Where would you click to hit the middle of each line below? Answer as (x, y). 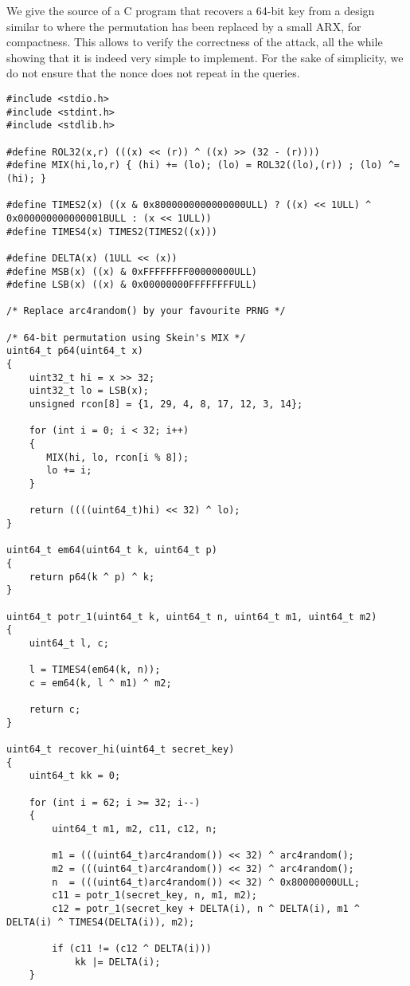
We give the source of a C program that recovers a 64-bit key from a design (191, 10)
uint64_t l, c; (69, 643)
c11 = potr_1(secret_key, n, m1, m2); (154, 896)
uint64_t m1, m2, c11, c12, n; (135, 829)
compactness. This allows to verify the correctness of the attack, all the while (195, 42)
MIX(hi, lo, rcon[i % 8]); (118, 457)
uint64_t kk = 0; (75, 776)
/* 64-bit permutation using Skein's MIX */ (126, 338)
